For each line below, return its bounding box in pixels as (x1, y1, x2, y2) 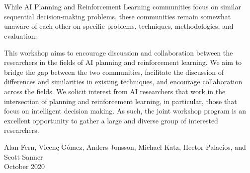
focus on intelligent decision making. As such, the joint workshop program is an (4, 106, 247, 116)
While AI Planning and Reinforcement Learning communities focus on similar (4, 1, 241, 12)
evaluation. (4, 30, 37, 41)
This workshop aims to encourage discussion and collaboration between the (4, 47, 233, 58)
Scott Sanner (4, 151, 43, 162)
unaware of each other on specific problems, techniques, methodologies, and (4, 21, 234, 31)
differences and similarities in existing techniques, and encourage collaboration (4, 76, 243, 87)
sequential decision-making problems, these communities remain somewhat (4, 11, 231, 21)
